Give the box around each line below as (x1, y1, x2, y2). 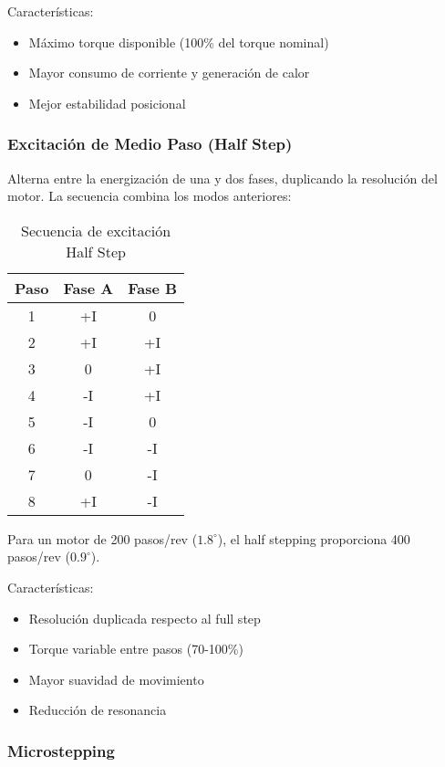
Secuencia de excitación (21, 219, 171, 241)
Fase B (128, 277, 178, 299)
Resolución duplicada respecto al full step (28, 608, 261, 627)
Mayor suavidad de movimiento (28, 669, 204, 688)
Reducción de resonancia (28, 700, 167, 720)
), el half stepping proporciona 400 (217, 529, 410, 548)
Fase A (63, 277, 114, 299)
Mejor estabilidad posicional (28, 93, 186, 112)
